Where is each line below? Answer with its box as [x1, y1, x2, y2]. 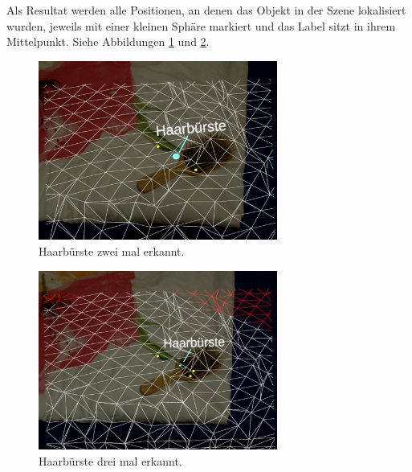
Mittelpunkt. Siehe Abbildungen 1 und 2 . [6, 33, 210, 50]
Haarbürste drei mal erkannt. [39, 452, 182, 469]
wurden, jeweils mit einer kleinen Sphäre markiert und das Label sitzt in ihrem [6, 17, 396, 34]
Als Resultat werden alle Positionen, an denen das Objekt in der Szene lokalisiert [6, 2, 406, 18]
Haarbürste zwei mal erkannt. [39, 242, 185, 259]
